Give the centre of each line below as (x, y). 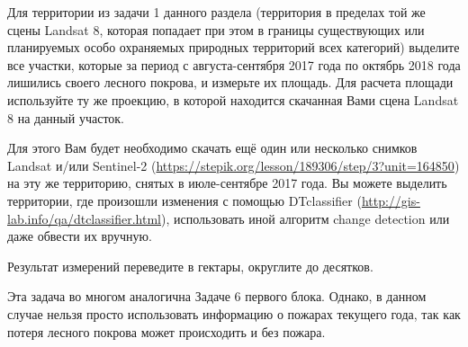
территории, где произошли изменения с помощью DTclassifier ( (184, 200)
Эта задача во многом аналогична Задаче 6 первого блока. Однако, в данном (217, 296)
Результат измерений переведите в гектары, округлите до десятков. (190, 266)
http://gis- (391, 200)
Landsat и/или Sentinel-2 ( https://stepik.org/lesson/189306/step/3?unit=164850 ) (234, 165)
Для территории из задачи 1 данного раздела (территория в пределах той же (216, 12)
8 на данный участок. (66, 117)
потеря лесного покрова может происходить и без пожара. (166, 331)
